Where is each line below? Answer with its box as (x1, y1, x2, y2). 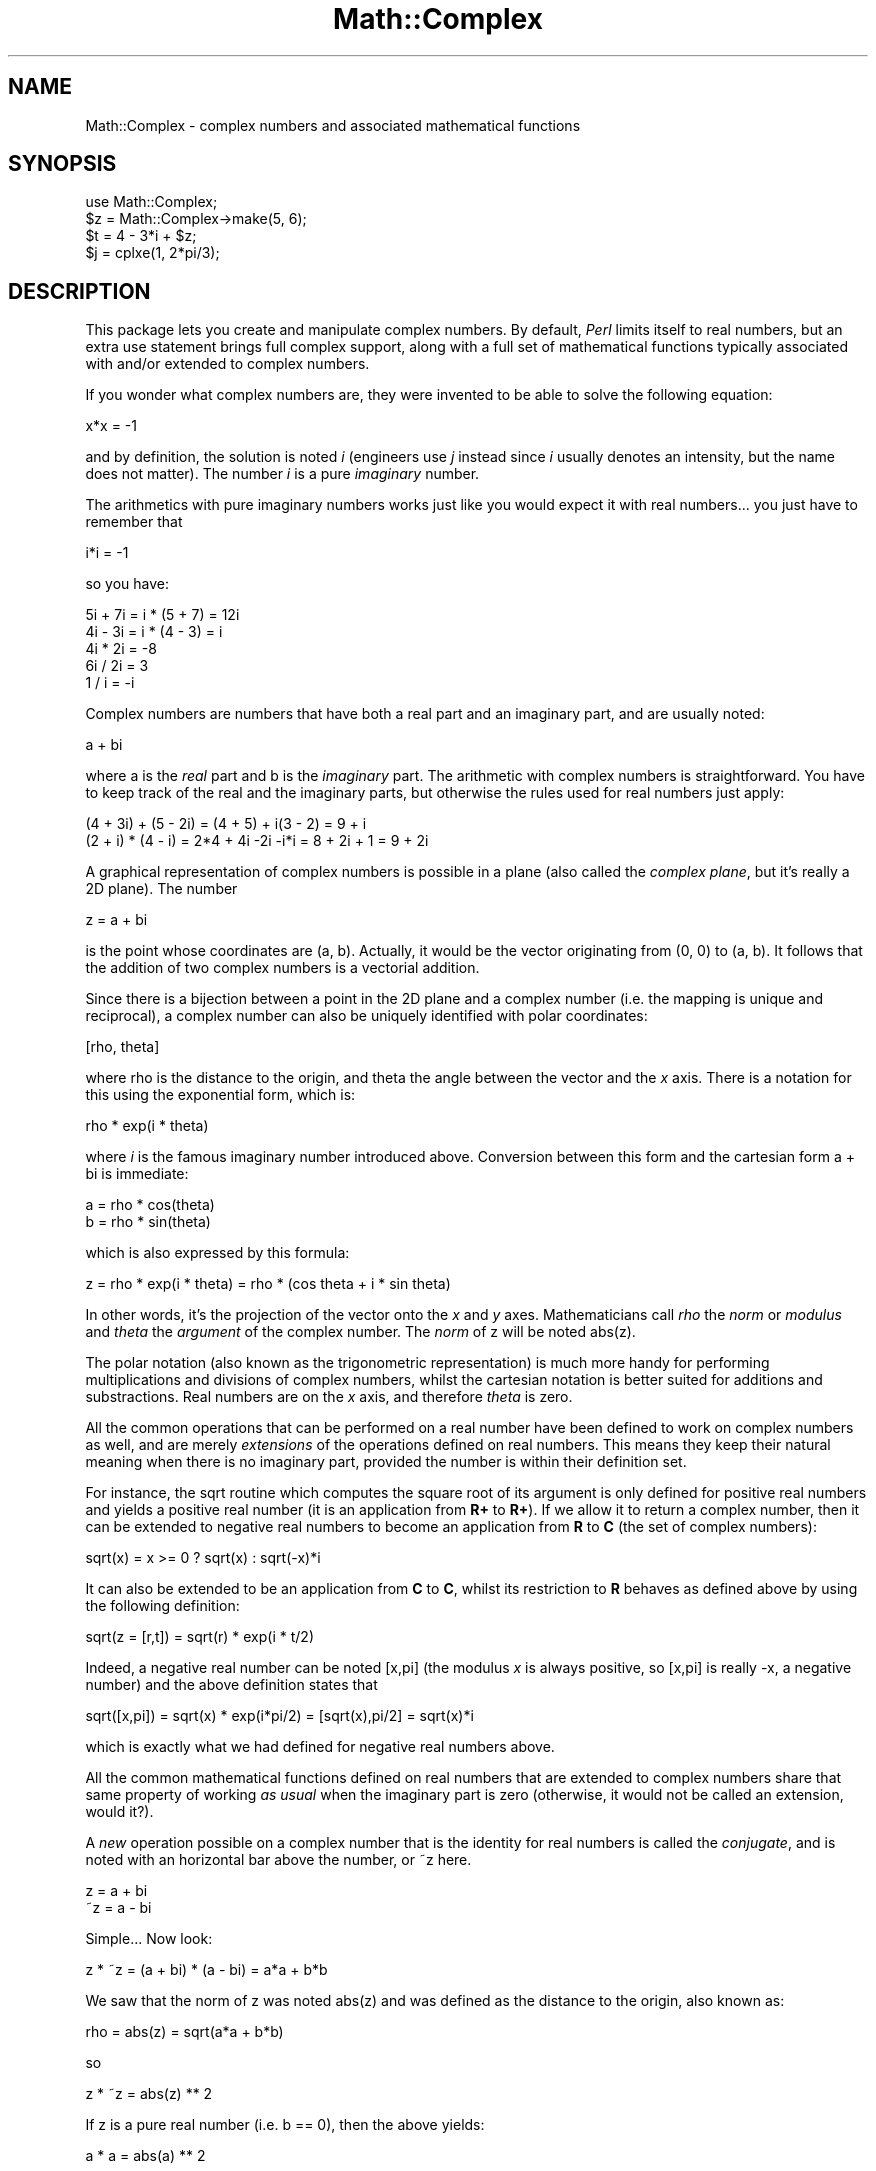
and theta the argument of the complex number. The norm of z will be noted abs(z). (85, 1323, 636, 1341)
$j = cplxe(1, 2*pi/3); (85, 244, 220, 262)
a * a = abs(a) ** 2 (85, 2147, 206, 2165)
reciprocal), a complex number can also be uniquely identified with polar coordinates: (85, 1007, 648, 1025)
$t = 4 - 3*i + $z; (85, 227, 197, 245)
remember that (85, 513, 183, 531)
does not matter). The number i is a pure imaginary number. (85, 465, 480, 483)
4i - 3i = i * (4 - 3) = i (85, 623, 223, 641)
